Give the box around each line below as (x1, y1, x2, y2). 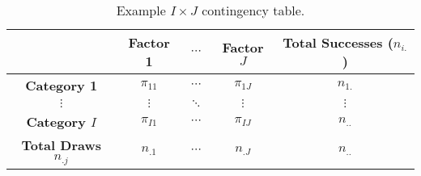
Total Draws (21, 136, 101, 154)
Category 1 (25, 76, 98, 94)
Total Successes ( (283, 33, 393, 52)
